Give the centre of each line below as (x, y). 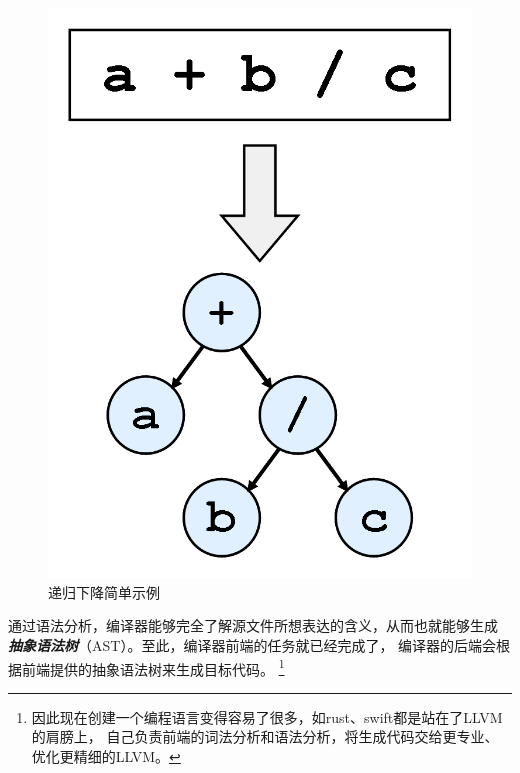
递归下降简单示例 (104, 591)
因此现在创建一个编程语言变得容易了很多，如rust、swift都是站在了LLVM (267, 716)
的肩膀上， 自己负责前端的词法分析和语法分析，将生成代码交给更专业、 (265, 736)
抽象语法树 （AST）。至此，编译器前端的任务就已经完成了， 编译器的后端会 (252, 644)
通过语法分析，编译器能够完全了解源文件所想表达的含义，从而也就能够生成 (253, 625)
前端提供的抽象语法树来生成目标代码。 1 (153, 667)
